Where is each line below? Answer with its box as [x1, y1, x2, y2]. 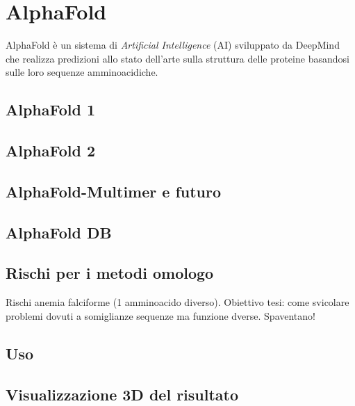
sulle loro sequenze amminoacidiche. [6, 65, 158, 79]
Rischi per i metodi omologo [6, 262, 214, 284]
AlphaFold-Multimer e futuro [6, 180, 222, 202]
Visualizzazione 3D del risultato [6, 383, 239, 405]
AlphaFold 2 [6, 140, 96, 161]
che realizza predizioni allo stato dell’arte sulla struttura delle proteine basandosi [6, 51, 349, 65]
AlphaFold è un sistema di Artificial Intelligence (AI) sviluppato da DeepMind [6, 38, 340, 52]
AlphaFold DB [6, 221, 112, 243]
